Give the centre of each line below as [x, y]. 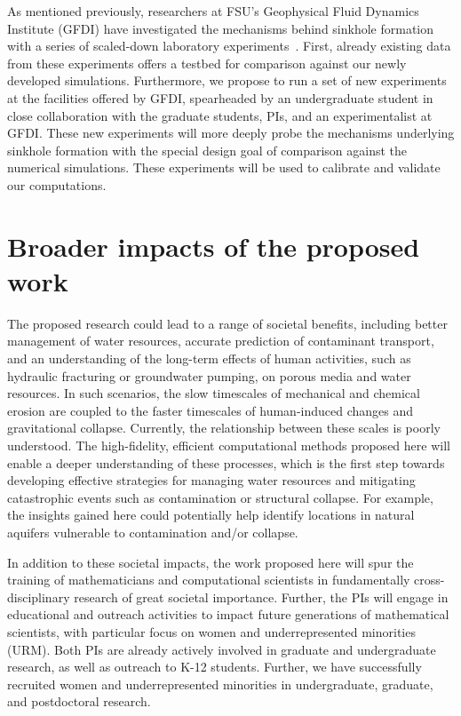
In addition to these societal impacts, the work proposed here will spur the [211, 562]
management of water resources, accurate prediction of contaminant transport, [221, 341]
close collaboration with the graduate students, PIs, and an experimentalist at [220, 115]
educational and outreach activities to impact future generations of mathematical [228, 614]
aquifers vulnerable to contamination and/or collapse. [153, 532]
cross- [429, 580]
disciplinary [39, 597]
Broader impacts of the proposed [214, 246]
